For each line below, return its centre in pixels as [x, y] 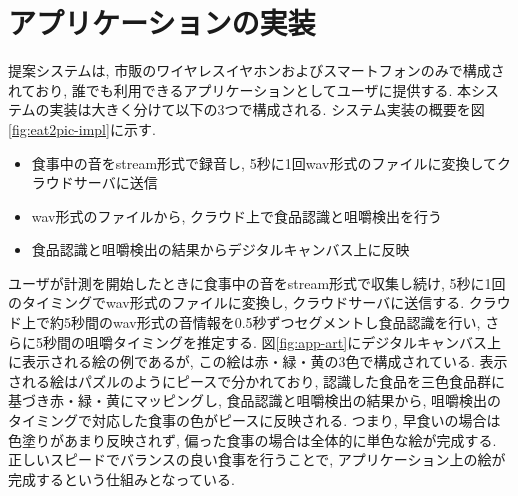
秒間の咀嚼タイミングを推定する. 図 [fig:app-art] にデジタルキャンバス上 [271, 341]
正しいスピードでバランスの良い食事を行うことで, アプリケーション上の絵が [257, 459]
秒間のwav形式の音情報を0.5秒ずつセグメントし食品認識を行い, [275, 322]
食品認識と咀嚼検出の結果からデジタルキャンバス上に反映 [220, 249]
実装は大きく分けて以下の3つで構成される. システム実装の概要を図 [267, 109]
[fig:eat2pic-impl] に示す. [82, 128]
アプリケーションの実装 [162, 22]
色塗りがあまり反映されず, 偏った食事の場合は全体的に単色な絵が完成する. [252, 439]
